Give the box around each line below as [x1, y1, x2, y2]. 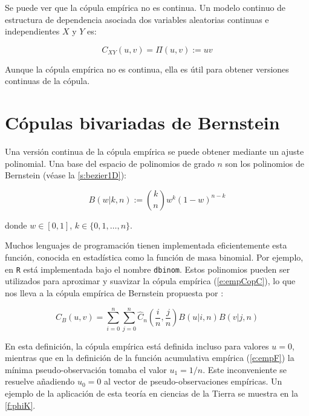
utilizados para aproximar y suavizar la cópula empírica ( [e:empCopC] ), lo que [5, 275, 296, 287]
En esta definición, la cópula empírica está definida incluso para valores [5, 339, 269, 352]
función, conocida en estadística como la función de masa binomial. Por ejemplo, [5, 251, 304, 264]
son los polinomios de [225, 157, 305, 169]
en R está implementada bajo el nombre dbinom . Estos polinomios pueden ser [5, 262, 290, 275]
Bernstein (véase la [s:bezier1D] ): [5, 169, 126, 181]
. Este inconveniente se [203, 363, 287, 375]
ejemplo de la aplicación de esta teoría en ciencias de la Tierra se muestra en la [5, 387, 298, 399]
